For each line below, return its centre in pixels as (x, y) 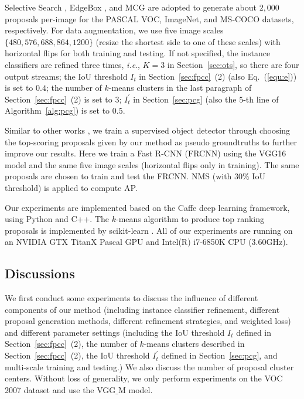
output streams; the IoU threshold (66, 76)
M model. (136, 389)
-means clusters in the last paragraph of (180, 88)
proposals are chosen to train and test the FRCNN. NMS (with (118, 176)
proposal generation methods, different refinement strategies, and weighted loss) (148, 321)
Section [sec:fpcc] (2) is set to (59, 99)
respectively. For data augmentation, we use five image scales (114, 30)
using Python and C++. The (57, 219)
